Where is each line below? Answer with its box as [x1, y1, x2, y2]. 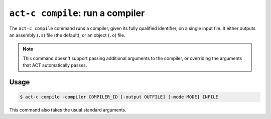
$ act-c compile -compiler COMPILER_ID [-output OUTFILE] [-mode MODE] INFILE [20, 94, 218, 100]
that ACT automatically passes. [23, 62, 87, 68]
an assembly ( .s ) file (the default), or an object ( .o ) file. [9, 32, 125, 38]
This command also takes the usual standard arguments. [9, 107, 126, 113]
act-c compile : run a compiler [9, 7, 145, 18]
